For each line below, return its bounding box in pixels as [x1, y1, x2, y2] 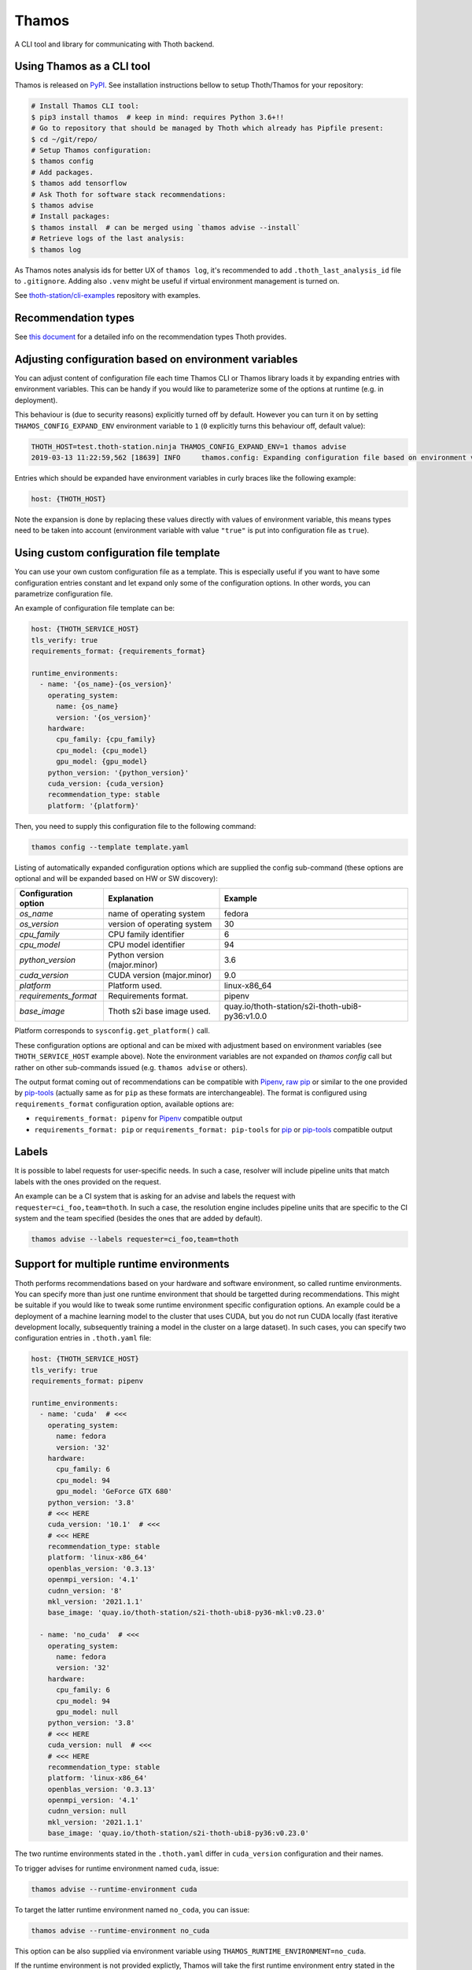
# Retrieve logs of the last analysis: [31, 234, 185, 243]
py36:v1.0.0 [223, 1011, 267, 1022]
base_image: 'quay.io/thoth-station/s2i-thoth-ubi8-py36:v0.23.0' [47, 1829, 310, 1838]
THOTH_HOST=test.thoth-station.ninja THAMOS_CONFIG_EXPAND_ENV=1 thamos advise [31, 442, 347, 451]
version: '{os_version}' [56, 713, 153, 722]
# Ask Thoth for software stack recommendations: [31, 190, 227, 199]
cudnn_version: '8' [47, 1586, 124, 1595]
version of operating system [107, 919, 212, 930]
